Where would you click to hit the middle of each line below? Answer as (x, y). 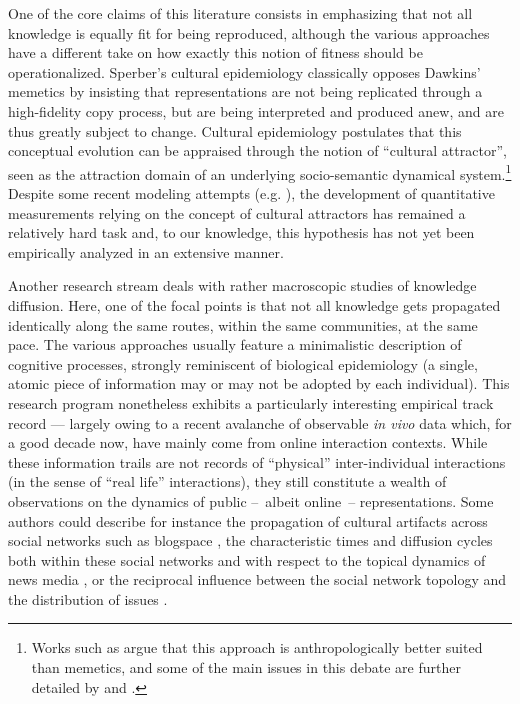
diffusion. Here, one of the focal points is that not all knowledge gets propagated (254, 304)
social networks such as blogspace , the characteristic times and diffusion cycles (250, 540)
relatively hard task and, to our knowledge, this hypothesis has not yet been (241, 232)
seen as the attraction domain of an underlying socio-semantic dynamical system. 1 (260, 172)
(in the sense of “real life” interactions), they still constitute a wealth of (227, 481)
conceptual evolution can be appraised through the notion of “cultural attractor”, (257, 150)
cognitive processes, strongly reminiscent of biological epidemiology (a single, (243, 363)
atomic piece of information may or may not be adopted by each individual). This (259, 383)
